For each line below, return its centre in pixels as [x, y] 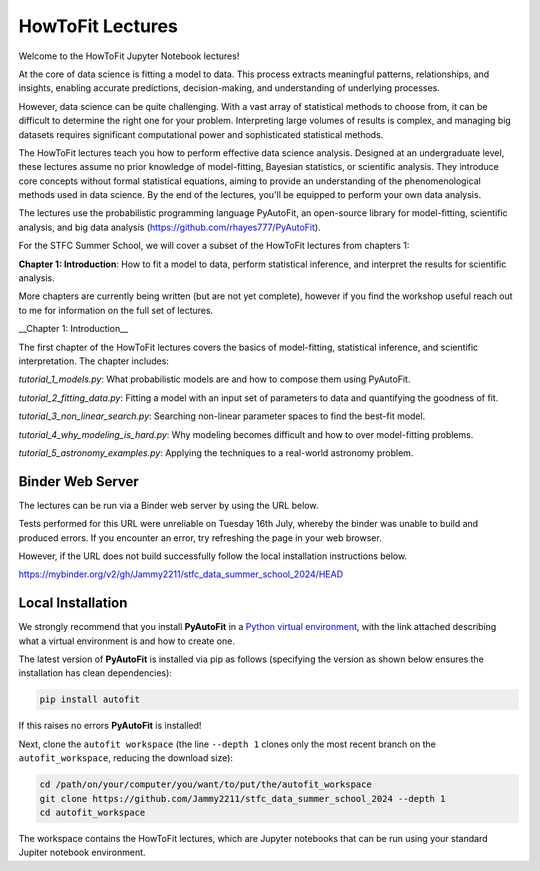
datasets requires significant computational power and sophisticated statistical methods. [201, 134]
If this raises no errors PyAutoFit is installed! [110, 726]
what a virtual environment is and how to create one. [126, 641]
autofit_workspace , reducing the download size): [126, 758]
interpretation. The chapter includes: [94, 361]
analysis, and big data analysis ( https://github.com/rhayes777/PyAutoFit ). [169, 227]
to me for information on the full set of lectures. [116, 310]
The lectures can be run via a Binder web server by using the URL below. [168, 505]
